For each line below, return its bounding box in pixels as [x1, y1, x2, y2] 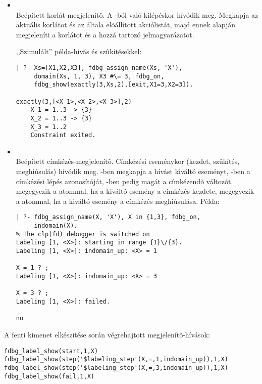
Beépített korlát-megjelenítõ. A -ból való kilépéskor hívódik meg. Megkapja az [16, 9, 258, 20]
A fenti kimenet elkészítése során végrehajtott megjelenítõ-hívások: [4, 329, 210, 339]
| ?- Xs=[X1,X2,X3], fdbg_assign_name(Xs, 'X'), [16, 64, 183, 71]
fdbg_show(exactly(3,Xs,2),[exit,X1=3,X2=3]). [34, 81, 193, 89]
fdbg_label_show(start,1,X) [4, 347, 98, 355]
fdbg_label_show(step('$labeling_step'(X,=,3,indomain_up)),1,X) [4, 364, 228, 371]
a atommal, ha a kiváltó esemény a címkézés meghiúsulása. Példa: [16, 195, 220, 206]
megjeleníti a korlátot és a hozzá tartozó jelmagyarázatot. [16, 29, 194, 39]
